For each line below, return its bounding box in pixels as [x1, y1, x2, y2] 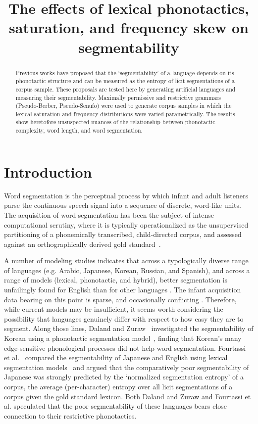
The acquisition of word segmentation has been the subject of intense [4, 209, 214, 220]
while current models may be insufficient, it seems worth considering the [4, 304, 223, 314]
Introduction [4, 161, 92, 182]
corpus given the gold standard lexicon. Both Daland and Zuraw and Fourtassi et [4, 391, 251, 401]
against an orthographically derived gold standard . [4, 238, 161, 249]
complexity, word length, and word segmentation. [15, 126, 143, 135]
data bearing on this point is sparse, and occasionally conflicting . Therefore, [4, 294, 237, 304]
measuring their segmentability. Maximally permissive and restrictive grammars [15, 93, 221, 101]
